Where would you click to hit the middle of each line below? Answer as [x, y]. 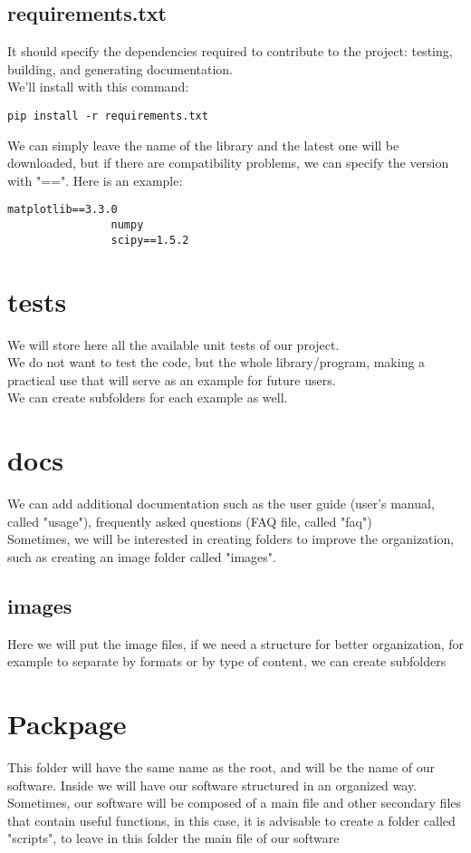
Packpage [67, 723]
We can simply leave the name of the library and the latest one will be [203, 145]
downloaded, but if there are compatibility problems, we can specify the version [228, 163]
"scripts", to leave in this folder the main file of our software [173, 838]
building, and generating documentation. [120, 68]
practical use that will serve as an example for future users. [172, 379]
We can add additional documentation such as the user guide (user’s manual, [221, 504]
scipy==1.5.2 [150, 240]
